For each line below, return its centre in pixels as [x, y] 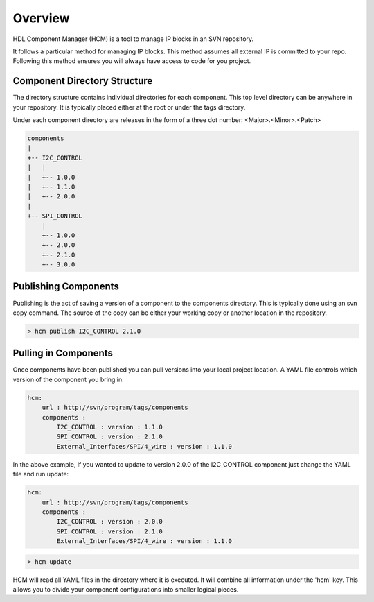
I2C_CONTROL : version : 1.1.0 [109, 427]
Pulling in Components [63, 353]
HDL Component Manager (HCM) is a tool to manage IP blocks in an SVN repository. [133, 39]
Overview [41, 18]
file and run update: [41, 474]
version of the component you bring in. [68, 379]
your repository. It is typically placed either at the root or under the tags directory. [129, 107]
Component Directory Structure [83, 81]
